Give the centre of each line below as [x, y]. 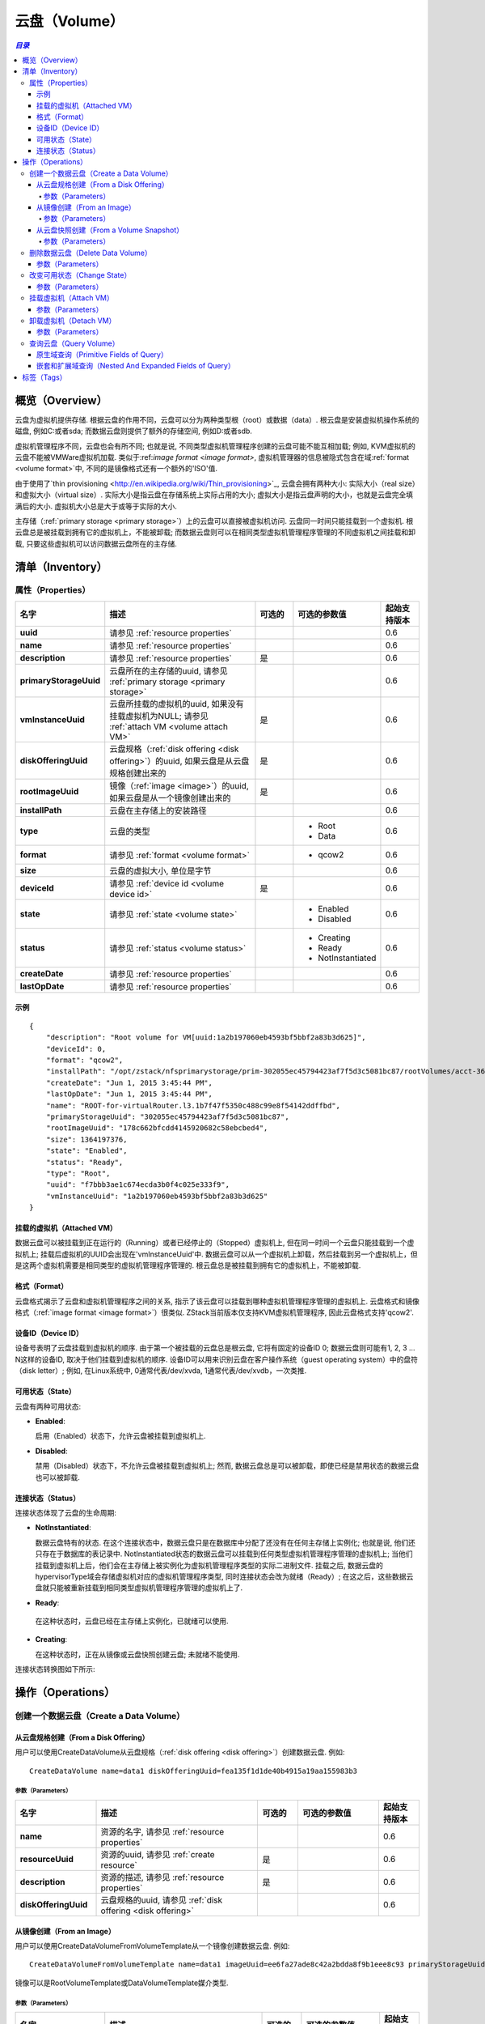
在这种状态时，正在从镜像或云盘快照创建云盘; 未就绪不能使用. [137, 1654]
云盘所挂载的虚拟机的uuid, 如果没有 [177, 704]
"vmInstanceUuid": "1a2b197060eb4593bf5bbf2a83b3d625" [157, 1196]
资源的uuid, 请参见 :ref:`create [158, 1854]
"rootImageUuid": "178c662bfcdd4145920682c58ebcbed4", [157, 1128]
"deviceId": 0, [76, 1049]
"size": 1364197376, [86, 1139]
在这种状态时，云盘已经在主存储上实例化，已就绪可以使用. [132, 1621]
